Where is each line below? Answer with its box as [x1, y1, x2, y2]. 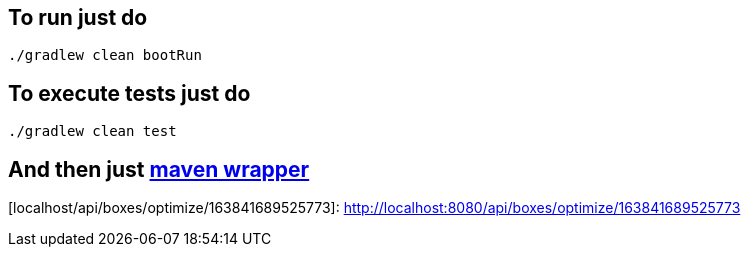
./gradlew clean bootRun [8, 47, 202, 64]
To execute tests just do [8, 80, 251, 106]
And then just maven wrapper [8, 156, 310, 182]
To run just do [8, 5, 148, 30]
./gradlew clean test [8, 123, 177, 140]
